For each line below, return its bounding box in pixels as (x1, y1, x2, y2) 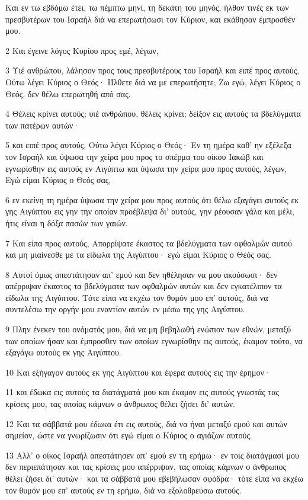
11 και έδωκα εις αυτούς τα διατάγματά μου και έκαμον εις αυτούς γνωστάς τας (5, 386, 280, 398)
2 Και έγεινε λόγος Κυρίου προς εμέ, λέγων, (5, 44, 159, 56)
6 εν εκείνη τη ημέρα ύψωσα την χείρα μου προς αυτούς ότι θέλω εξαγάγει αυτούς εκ (5, 193, 299, 206)
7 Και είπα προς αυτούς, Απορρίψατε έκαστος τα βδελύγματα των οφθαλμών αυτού (5, 236, 292, 249)
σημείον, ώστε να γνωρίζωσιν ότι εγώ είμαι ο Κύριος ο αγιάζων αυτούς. (5, 429, 252, 441)
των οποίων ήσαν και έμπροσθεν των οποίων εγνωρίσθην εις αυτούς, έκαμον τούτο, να (5, 334, 303, 347)
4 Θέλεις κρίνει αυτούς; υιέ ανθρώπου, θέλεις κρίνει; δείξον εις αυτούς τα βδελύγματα (5, 107, 301, 120)
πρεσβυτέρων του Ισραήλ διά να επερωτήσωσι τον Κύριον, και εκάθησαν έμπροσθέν (5, 12, 296, 25)
